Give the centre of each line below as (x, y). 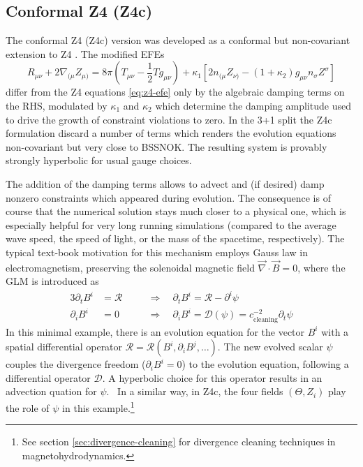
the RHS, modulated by (57, 105)
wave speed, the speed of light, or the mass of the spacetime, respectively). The (175, 238)
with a (335, 331)
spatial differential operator (64, 347)
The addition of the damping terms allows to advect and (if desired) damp (165, 183)
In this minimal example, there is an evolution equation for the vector (155, 331)
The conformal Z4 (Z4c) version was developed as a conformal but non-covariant (178, 40)
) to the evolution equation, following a (265, 364)
